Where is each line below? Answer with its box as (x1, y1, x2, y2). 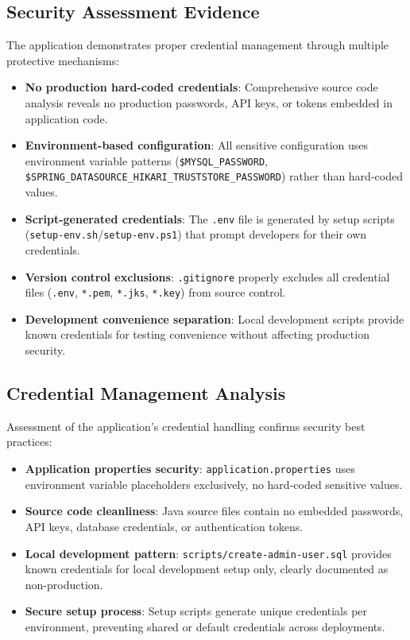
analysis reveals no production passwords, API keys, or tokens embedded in (25, 94, 393, 111)
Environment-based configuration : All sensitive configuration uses (25, 137, 368, 153)
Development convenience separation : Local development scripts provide (25, 310, 404, 327)
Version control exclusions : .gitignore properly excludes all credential (25, 268, 390, 285)
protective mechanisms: (6, 52, 120, 68)
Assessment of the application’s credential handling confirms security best (6, 417, 366, 434)
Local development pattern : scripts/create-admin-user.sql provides (25, 545, 392, 561)
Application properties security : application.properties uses (25, 460, 355, 477)
